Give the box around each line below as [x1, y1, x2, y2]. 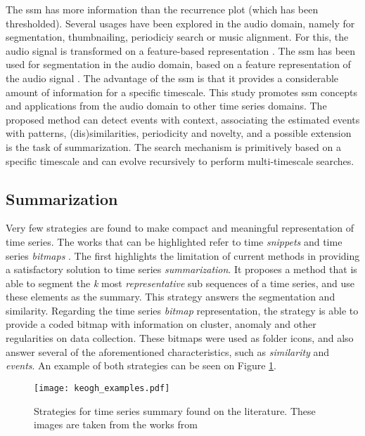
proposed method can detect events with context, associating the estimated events [6, 112, 360, 126]
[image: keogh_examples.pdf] [34, 383, 170, 393]
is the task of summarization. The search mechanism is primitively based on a [6, 139, 341, 154]
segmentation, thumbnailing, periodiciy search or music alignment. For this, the [6, 29, 349, 44]
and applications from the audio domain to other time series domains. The [6, 98, 327, 113]
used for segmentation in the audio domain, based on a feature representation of [6, 57, 351, 72]
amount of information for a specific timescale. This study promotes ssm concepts [6, 84, 358, 99]
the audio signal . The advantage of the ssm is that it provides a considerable [6, 70, 339, 85]
